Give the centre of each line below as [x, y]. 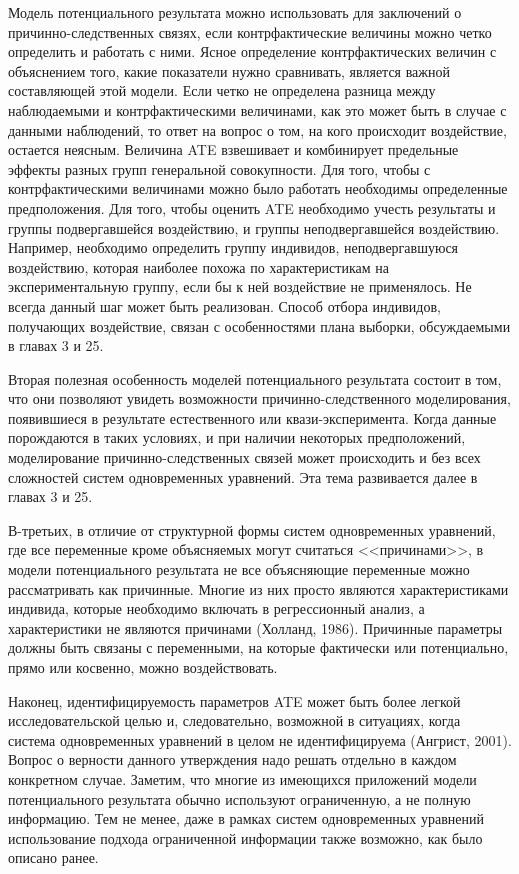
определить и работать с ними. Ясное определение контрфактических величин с [252, 51]
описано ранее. [53, 857]
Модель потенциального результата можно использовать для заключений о [235, 12]
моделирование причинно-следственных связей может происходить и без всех [244, 457]
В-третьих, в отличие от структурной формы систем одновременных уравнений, [252, 529]
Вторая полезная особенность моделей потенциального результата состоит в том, [255, 378]
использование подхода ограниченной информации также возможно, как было [245, 837]
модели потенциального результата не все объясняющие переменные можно [239, 569]
